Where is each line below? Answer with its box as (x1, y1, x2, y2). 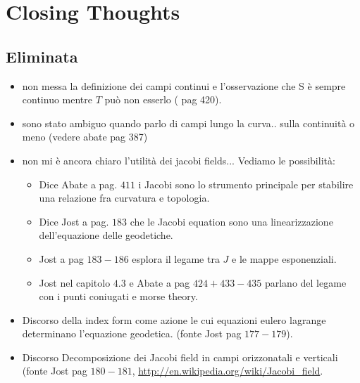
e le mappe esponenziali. (232, 251, 337, 266)
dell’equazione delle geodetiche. (39, 228, 173, 242)
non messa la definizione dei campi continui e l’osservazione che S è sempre (22, 78, 346, 93)
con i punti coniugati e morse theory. (39, 289, 198, 304)
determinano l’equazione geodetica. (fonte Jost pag (22, 326, 242, 341)
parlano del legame (264, 275, 347, 290)
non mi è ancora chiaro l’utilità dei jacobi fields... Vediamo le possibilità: (22, 152, 335, 167)
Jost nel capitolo (39, 275, 111, 290)
